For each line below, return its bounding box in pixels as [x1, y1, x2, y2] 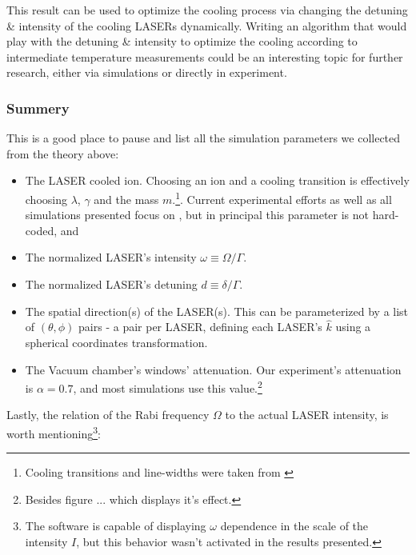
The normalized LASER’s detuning [25, 276, 198, 292]
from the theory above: [6, 145, 119, 162]
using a [335, 318, 371, 335]
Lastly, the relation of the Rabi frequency [6, 406, 210, 423]
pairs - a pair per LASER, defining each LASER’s [78, 318, 322, 335]
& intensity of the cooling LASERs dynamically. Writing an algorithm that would [6, 17, 407, 34]
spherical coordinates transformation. [25, 334, 208, 350]
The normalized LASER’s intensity [25, 249, 197, 266]
